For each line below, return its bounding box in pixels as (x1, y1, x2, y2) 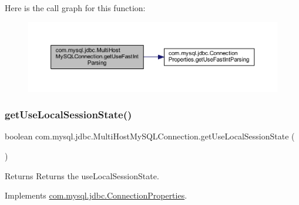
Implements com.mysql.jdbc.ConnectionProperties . (5, 189, 187, 201)
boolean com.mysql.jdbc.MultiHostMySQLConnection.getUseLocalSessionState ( (5, 130, 295, 142)
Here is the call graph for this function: (5, 2, 146, 13)
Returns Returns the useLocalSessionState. (5, 169, 159, 182)
